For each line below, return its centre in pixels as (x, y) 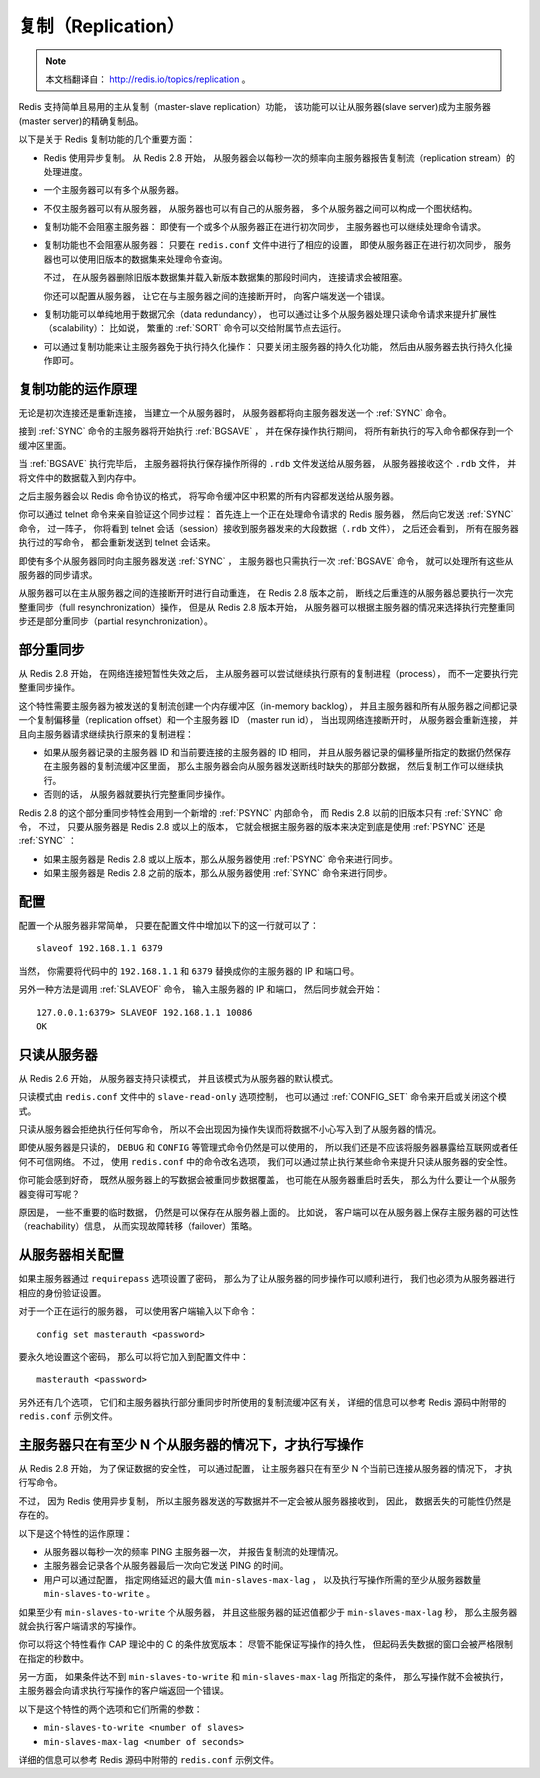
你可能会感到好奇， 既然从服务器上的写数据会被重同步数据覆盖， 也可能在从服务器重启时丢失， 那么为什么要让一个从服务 (267, 1180)
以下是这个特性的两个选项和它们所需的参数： (110, 1709)
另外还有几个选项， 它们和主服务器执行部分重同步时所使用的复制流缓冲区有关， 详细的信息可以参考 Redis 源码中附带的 (262, 1402)
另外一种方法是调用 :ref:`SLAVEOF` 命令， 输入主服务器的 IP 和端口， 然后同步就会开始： (201, 989)
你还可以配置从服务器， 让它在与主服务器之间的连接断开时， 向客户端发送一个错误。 (216, 296)
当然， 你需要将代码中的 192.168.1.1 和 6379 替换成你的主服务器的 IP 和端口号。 (189, 971)
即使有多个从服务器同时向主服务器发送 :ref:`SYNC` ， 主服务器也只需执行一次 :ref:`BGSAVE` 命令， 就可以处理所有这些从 (266, 561)
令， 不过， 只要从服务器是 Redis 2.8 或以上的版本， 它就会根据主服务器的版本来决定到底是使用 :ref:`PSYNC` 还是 (252, 826)
